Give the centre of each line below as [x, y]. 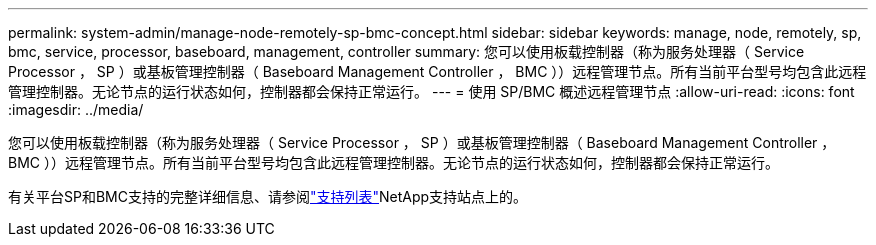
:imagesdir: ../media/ [76, 109]
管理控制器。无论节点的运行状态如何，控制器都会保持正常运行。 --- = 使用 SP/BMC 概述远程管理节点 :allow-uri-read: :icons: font [431, 91]
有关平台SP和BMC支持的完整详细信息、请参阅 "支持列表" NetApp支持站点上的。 [268, 196]
